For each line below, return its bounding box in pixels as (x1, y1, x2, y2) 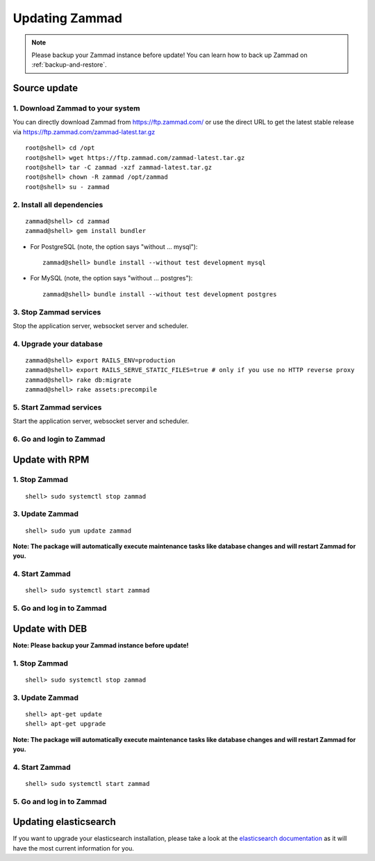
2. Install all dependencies (12, 200, 103, 209)
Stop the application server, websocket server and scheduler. (12, 321, 189, 330)
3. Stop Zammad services (12, 307, 101, 316)
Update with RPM (12, 453, 90, 465)
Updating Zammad (12, 10, 123, 26)
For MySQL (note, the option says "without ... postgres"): (30, 274, 193, 282)
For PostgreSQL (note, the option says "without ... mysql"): (30, 242, 198, 250)
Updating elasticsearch (12, 816, 116, 828)
